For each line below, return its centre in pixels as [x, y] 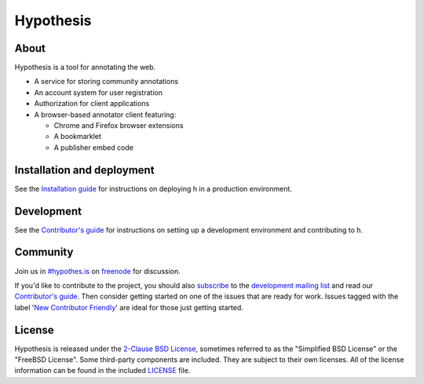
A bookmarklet [78, 137]
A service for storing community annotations [106, 82]
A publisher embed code [93, 147]
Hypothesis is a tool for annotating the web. [85, 68]
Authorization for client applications [92, 104]
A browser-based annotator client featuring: [105, 115]
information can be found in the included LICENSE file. [102, 371]
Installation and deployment [84, 170]
